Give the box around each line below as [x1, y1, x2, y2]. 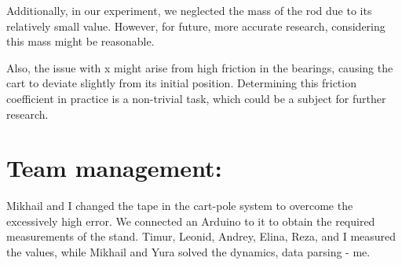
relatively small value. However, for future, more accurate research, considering [6, 17, 386, 34]
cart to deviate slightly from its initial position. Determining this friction [6, 75, 356, 91]
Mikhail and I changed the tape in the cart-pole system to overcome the [6, 197, 353, 214]
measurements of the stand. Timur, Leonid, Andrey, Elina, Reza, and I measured [6, 228, 397, 245]
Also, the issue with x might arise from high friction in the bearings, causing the [6, 59, 393, 75]
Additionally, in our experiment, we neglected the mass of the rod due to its [6, 2, 372, 18]
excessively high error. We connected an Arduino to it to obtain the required [6, 212, 375, 229]
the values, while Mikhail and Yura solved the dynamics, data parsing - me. [6, 244, 371, 260]
